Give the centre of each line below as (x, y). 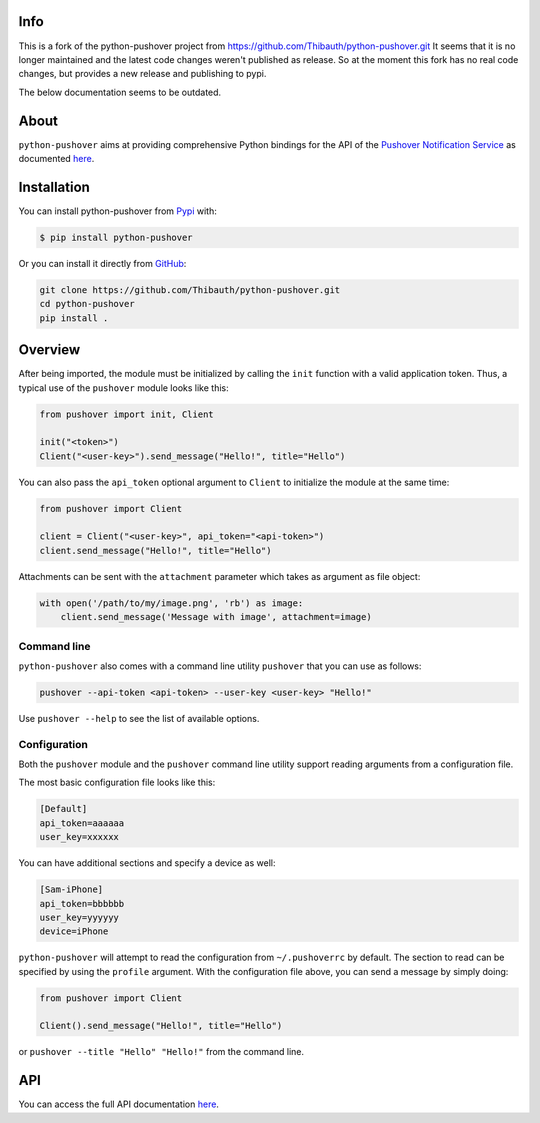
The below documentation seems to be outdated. (120, 92)
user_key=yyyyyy (79, 917)
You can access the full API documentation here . (119, 1104)
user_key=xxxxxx (79, 837)
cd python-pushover (87, 304)
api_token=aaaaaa (82, 823)
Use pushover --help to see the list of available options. (139, 718)
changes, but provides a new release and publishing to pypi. (142, 74)
